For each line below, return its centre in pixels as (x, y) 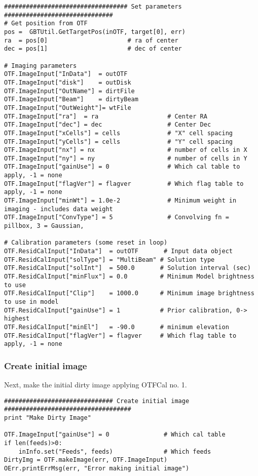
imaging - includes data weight (59, 209)
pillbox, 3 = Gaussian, (44, 226)
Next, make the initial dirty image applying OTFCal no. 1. (96, 385)
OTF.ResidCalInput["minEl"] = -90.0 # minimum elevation (117, 327)
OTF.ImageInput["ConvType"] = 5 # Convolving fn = (117, 217)
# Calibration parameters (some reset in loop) (86, 243)
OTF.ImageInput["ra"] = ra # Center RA (106, 116)
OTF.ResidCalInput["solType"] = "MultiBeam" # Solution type (109, 260)
